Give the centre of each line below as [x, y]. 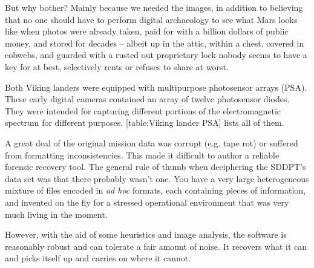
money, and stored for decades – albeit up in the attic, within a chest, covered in [155, 43]
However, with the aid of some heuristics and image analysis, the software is [146, 234]
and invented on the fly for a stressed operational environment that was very [147, 202]
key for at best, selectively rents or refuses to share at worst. [117, 66]
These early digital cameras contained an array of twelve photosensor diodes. [147, 99]
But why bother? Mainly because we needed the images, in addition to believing [154, 7]
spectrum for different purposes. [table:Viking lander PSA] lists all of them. [145, 123]
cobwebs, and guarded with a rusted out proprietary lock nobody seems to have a [156, 55]
